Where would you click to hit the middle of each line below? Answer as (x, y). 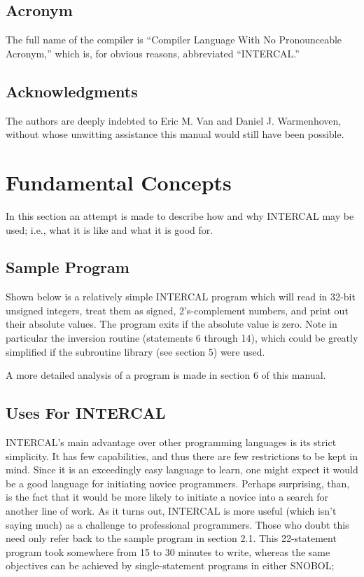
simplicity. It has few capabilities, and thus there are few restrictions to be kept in (182, 456)
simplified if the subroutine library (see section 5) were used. (135, 351)
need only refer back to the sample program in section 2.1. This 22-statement (171, 538)
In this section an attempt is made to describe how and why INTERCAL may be (180, 215)
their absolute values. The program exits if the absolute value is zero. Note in (171, 324)
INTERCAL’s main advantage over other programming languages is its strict (171, 442)
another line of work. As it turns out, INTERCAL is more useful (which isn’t (171, 511)
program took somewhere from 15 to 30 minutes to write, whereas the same (168, 551)
